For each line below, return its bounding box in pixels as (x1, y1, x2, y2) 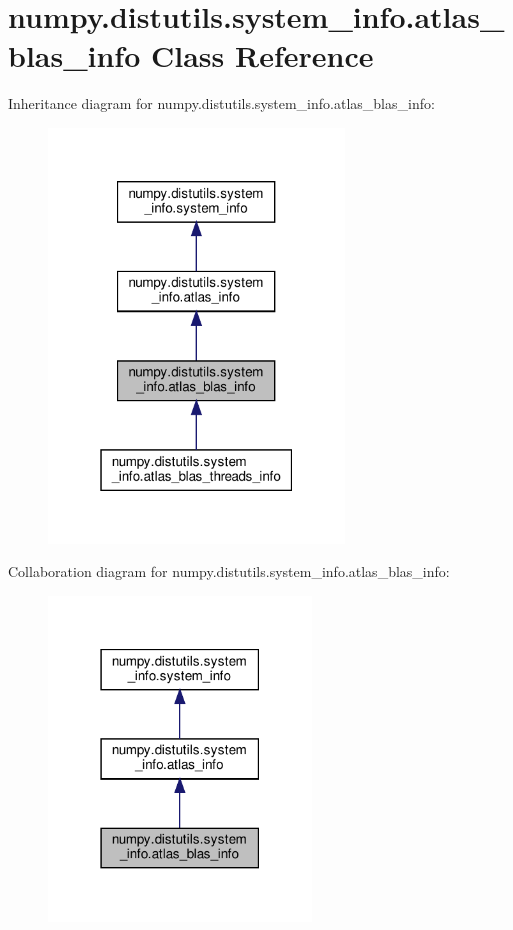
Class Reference (150, 35, 374, 76)
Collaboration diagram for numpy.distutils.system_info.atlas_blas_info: (8, 561, 450, 582)
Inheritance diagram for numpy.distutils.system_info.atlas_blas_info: (8, 93, 435, 114)
